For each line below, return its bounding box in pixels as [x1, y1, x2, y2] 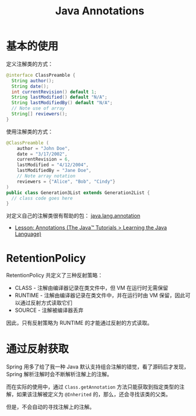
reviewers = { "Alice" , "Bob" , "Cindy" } [17, 179, 116, 184]
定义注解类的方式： [6, 60, 53, 67]
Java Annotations [55, 4, 144, 18]
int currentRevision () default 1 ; [11, 89, 97, 95]
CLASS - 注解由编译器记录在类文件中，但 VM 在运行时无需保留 [14, 284, 169, 292]
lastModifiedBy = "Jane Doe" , [17, 168, 92, 174]
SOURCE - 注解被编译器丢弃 [14, 306, 84, 314]
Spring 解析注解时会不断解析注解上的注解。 [6, 371, 113, 378]
